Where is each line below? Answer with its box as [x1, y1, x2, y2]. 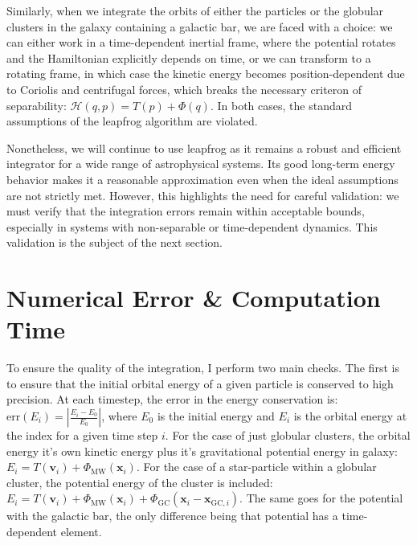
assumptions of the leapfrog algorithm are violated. [6, 113, 258, 129]
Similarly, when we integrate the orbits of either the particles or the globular [6, 2, 384, 18]
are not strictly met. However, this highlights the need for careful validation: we [6, 186, 399, 203]
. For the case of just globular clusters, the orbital [165, 427, 411, 443]
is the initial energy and [157, 408, 275, 424]
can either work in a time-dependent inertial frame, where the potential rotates [6, 34, 396, 51]
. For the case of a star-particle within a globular [136, 458, 377, 475]
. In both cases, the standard [210, 96, 352, 113]
